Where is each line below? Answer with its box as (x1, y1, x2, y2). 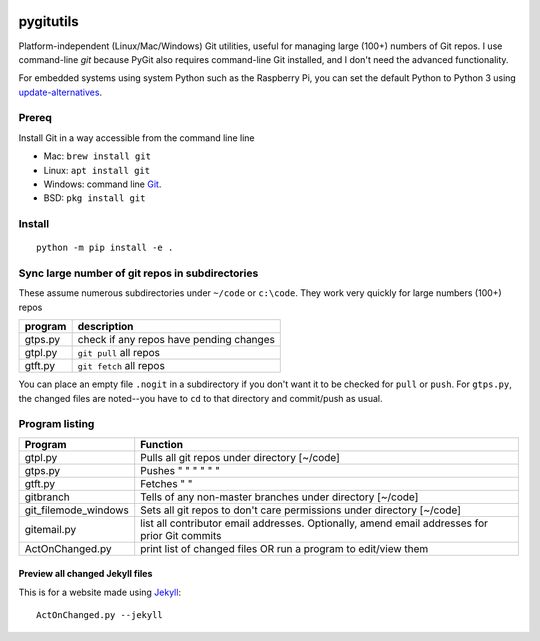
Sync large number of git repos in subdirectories (18, 266, 259, 280)
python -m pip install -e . (36, 242, 174, 254)
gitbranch (24, 490, 70, 504)
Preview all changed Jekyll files (18, 568, 153, 580)
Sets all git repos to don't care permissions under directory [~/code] (140, 503, 462, 517)
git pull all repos (77, 346, 160, 360)
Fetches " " (140, 476, 194, 490)
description (77, 320, 134, 334)
